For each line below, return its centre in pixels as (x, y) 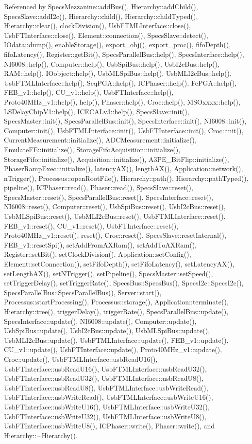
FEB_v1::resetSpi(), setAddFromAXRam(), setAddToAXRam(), (100, 244)
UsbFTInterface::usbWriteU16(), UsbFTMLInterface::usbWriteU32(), (107, 406)
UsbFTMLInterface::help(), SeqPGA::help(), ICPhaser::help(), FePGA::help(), (120, 82)
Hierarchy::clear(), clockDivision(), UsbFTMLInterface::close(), (97, 26)
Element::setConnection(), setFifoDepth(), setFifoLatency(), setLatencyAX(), (119, 264)
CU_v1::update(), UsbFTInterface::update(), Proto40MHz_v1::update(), (113, 349)
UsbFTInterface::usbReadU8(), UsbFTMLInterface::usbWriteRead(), (106, 387)
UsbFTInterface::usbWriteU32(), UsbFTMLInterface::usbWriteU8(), (105, 416)
